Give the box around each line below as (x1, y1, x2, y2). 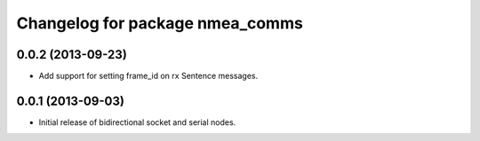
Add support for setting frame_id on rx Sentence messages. (38, 71, 259, 82)
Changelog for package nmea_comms (16, 13, 304, 33)
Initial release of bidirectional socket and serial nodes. (38, 116, 236, 128)
